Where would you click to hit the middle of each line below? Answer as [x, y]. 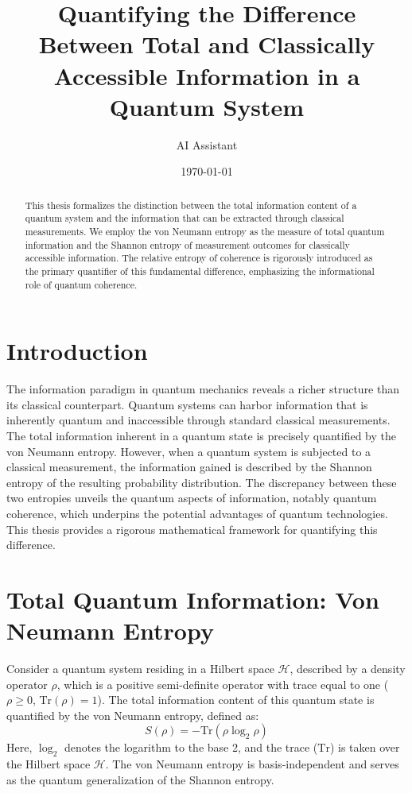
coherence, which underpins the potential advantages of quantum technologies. [197, 513]
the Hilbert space [49, 764]
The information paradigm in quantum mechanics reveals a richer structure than [203, 389]
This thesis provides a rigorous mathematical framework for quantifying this [192, 529]
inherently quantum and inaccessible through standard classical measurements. [198, 420]
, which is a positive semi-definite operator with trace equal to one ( [223, 684]
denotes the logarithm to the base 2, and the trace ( [191, 747]
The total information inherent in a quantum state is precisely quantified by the [201, 435]
